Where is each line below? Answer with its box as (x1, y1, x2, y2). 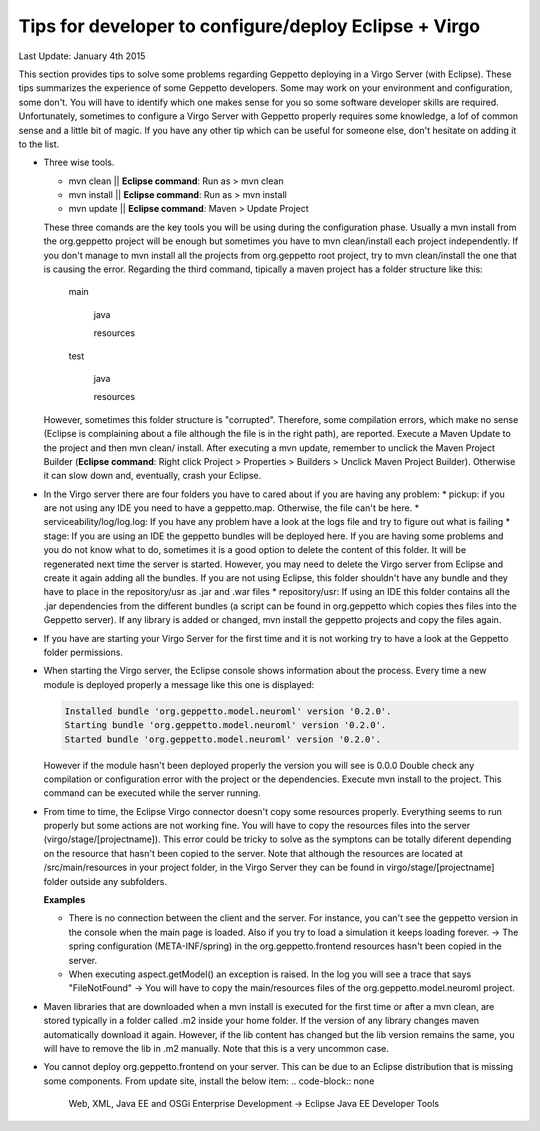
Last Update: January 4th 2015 (18, 50, 146, 62)
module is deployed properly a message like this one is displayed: (43, 678, 315, 690)
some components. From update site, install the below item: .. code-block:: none (43, 1075, 375, 1087)
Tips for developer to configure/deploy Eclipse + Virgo (18, 15, 480, 37)
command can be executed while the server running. (43, 787, 262, 799)
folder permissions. (43, 646, 124, 658)
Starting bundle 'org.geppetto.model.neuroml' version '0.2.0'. (64, 720, 387, 731)
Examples (43, 894, 86, 906)
